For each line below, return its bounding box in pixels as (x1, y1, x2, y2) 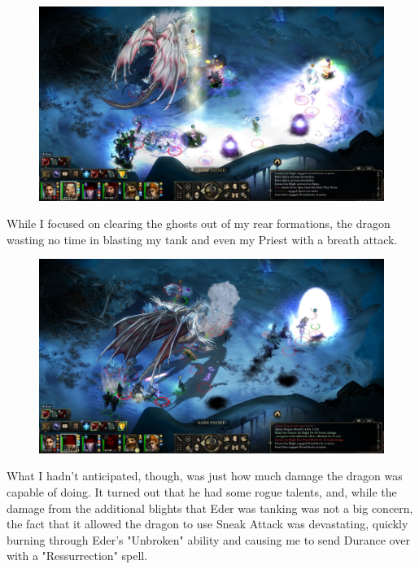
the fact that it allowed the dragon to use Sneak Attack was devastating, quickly (7, 515, 408, 532)
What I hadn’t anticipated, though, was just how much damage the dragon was (7, 467, 403, 484)
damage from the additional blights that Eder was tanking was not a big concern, (7, 499, 413, 516)
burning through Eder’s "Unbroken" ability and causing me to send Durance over (7, 531, 410, 548)
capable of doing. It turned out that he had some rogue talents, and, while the (7, 483, 397, 500)
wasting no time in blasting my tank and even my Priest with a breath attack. (7, 230, 398, 247)
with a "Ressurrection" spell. (7, 547, 148, 564)
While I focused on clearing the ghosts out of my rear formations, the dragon (7, 215, 391, 232)
